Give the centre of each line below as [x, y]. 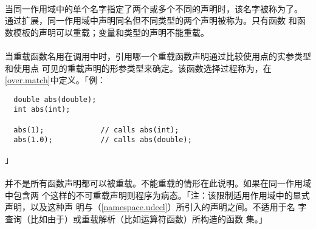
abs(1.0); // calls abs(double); [103, 140]
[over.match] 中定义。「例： [55, 80]
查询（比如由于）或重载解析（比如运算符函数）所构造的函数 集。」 [136, 219]
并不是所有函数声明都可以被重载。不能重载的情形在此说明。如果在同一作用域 [158, 183]
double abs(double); [55, 99]
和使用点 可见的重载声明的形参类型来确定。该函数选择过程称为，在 [138, 68]
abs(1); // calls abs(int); [96, 130]
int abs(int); [42, 110]
